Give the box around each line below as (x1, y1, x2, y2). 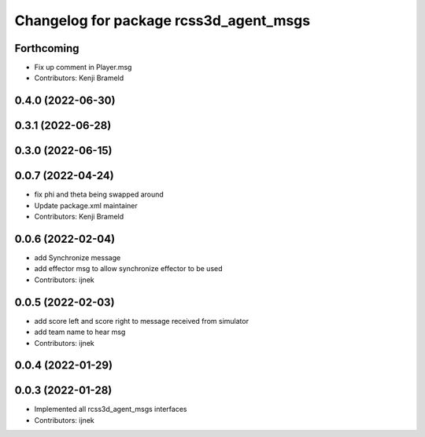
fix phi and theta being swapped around (34, 189, 164, 200)
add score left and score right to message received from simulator (34, 316, 249, 325)
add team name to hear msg (34, 327, 126, 337)
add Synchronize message (34, 253, 121, 263)
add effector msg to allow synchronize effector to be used (34, 264, 223, 274)
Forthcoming (14, 42, 79, 55)
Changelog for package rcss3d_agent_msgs (14, 12, 311, 29)
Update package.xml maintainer (34, 200, 138, 210)
